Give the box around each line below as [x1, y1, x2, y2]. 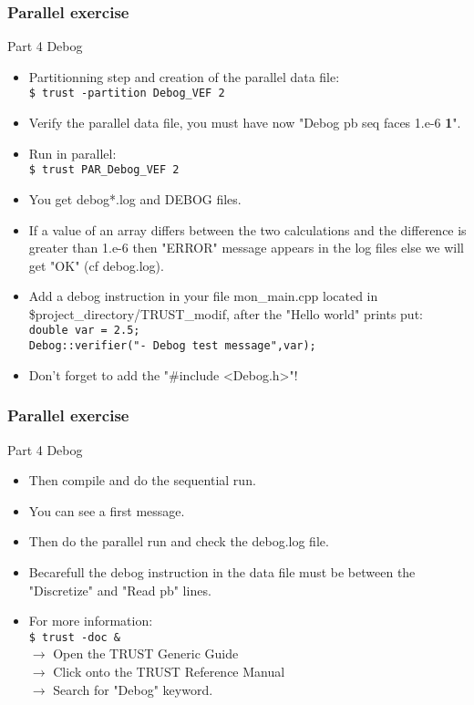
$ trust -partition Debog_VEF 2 [28, 87, 225, 100]
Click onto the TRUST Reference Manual [53, 662, 285, 680]
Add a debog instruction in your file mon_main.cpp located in [28, 286, 378, 306]
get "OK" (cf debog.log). [28, 255, 164, 275]
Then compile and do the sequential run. [28, 471, 256, 490]
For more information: [28, 611, 153, 630]
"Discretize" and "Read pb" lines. [28, 580, 211, 599]
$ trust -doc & [28, 630, 121, 644]
